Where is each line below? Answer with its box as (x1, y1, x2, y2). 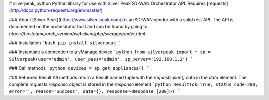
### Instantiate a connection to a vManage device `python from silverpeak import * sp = (9, 49, 211, 55)
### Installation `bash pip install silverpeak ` (9, 40, 122, 46)
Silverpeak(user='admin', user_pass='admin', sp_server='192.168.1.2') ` (9, 56, 194, 62)
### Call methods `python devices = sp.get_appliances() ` (9, 65, 149, 71)
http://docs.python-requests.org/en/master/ (10, 7, 101, 13)
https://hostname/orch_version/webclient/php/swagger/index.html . (9, 30, 147, 37)
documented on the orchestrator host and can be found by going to (9, 24, 148, 30)
